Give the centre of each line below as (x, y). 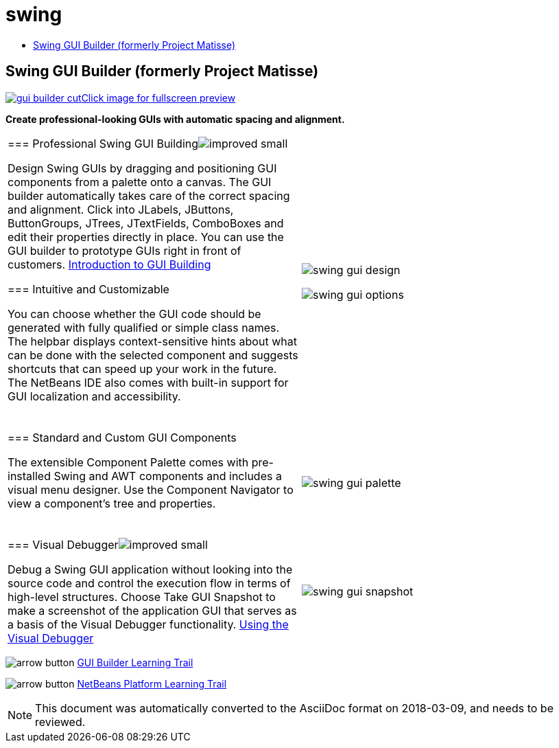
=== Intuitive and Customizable (88, 289)
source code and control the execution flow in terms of (149, 583)
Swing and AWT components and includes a (168, 476)
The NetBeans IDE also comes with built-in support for (148, 382)
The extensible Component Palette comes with (128, 462)
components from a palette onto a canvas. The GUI (140, 182)
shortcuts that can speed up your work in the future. (142, 369)
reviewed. (60, 722)
